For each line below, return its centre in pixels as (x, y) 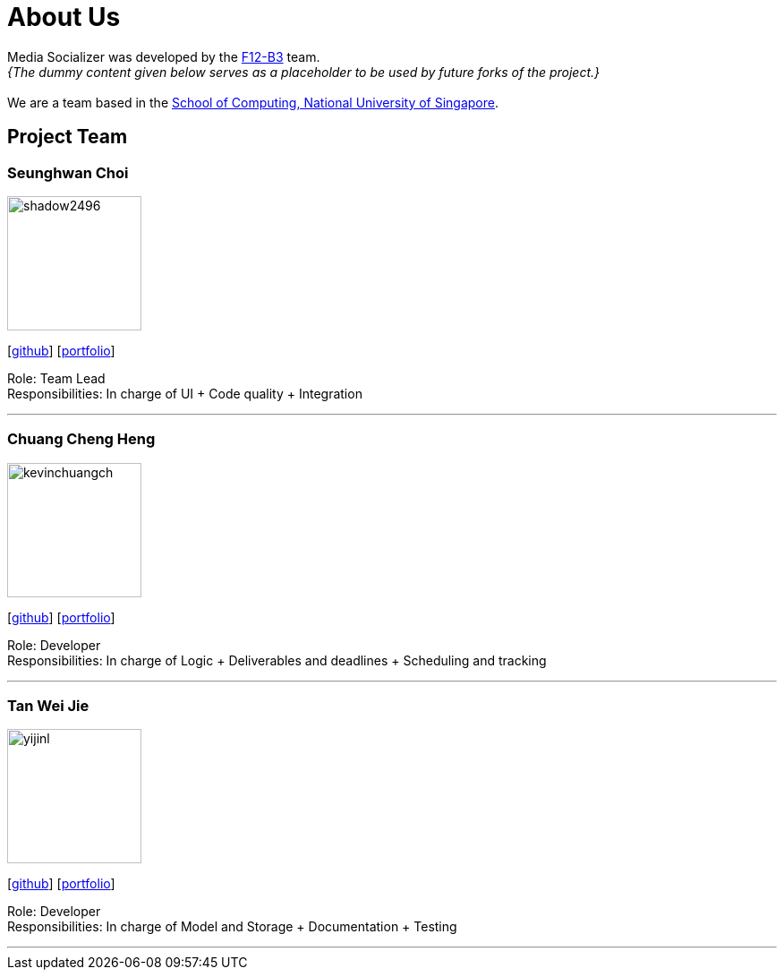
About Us (64, 17)
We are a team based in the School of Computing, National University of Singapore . (253, 102)
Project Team (68, 137)
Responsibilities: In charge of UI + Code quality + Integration (185, 393)
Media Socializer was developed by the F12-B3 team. (164, 56)
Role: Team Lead (56, 378)
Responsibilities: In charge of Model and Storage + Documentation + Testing (232, 927)
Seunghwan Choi (68, 172)
